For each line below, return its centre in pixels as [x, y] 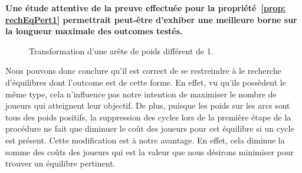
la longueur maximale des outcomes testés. [94, 31]
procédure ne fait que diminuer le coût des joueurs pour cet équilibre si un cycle [150, 128]
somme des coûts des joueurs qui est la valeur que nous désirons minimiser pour [150, 151]
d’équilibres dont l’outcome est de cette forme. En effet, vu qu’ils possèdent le [146, 82]
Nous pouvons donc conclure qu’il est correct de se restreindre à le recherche [143, 71]
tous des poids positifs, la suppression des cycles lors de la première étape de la [148, 117]
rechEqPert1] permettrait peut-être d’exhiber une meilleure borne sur [151, 19]
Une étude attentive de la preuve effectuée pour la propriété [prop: [146, 8]
